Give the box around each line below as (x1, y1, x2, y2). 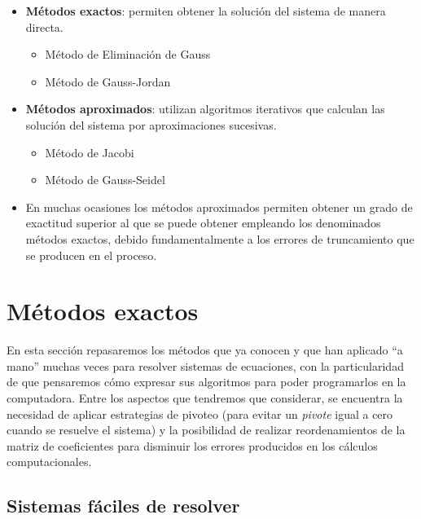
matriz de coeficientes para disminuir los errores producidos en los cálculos (7, 437, 378, 454)
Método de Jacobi (45, 143, 134, 161)
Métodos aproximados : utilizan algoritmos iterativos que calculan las (25, 100, 385, 117)
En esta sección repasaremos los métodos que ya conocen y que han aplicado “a (7, 341, 403, 358)
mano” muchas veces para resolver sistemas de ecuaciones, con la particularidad (7, 357, 404, 374)
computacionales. (7, 453, 92, 470)
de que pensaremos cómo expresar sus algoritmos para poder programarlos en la (7, 373, 406, 390)
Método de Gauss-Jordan (45, 73, 171, 90)
